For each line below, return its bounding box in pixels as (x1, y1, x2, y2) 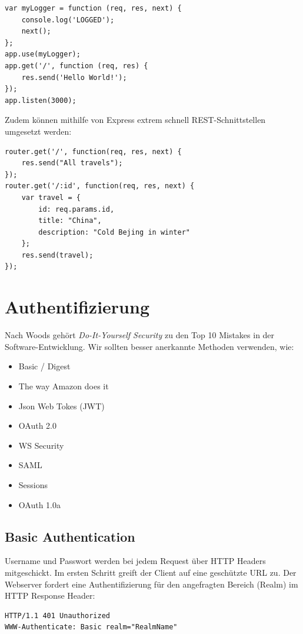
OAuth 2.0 (18, 419, 56, 432)
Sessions (18, 478, 48, 490)
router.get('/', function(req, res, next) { (5, 147, 182, 156)
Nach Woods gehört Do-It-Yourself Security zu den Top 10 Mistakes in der (5, 329, 275, 341)
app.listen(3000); (5, 96, 76, 105)
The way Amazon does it (18, 379, 109, 392)
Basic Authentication (5, 527, 135, 545)
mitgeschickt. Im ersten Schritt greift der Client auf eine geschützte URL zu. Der (5, 566, 297, 578)
